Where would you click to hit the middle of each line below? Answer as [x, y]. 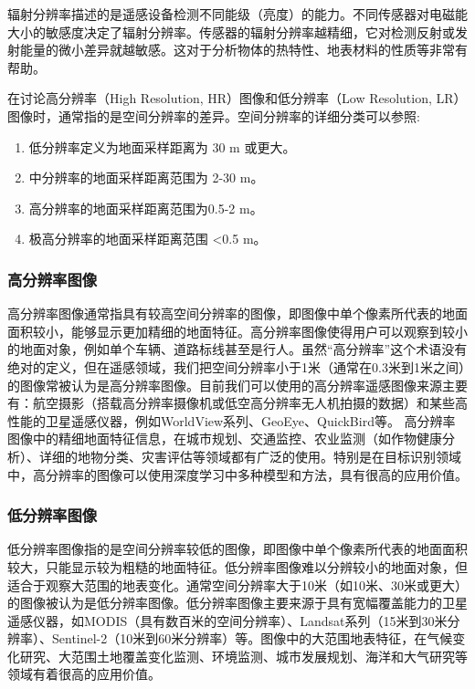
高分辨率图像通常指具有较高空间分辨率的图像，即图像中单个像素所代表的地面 [237, 313]
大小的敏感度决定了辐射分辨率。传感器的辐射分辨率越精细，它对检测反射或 [231, 31]
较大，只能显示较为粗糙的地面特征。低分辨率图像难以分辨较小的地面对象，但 [237, 566]
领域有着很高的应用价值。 [84, 674]
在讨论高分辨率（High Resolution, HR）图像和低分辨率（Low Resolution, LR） [237, 98]
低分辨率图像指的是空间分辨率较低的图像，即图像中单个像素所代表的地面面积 [237, 549]
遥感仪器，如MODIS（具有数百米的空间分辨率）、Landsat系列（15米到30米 [227, 620]
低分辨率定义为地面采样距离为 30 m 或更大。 [162, 146]
